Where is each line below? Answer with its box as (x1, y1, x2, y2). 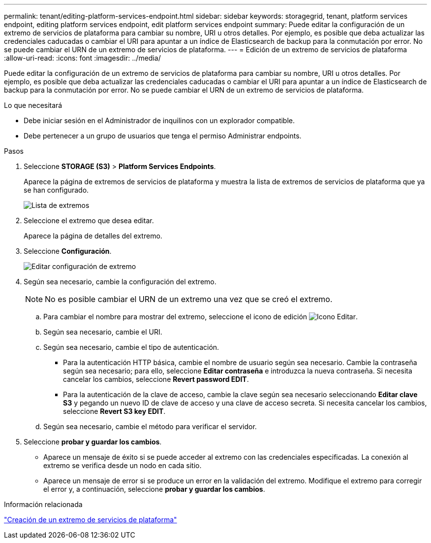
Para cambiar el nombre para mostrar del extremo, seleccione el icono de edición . (43, 312, 358, 321)
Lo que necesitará (4, 101, 62, 109)
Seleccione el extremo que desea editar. (24, 216, 154, 225)
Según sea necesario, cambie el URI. (43, 328, 162, 336)
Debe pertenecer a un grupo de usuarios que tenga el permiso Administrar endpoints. (24, 132, 302, 140)
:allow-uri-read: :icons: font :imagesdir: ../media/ (4, 54, 161, 62)
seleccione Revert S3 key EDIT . (63, 407, 166, 415)
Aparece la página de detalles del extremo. (24, 232, 162, 240)
